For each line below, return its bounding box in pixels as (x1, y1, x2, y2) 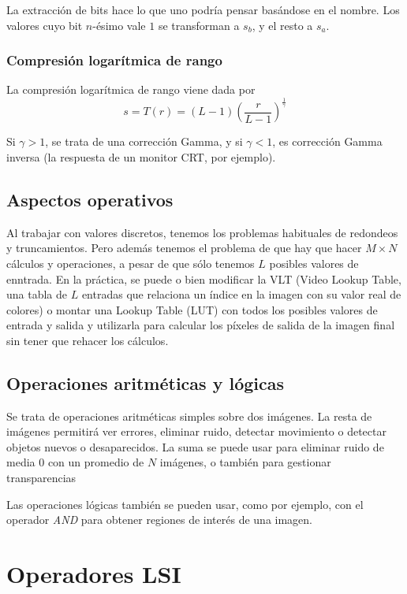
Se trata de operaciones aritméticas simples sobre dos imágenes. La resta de (6, 407, 372, 424)
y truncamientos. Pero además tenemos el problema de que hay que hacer (6, 239, 362, 256)
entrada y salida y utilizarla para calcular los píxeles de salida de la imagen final (6, 317, 395, 333)
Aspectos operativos (6, 187, 174, 211)
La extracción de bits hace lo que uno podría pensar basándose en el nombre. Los (6, 2, 400, 17)
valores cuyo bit (6, 17, 83, 33)
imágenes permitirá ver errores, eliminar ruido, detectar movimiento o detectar (6, 423, 386, 440)
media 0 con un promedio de (6, 454, 144, 470)
